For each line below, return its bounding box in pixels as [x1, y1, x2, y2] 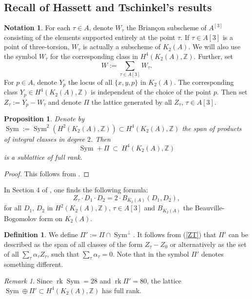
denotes [201, 248, 224, 259]
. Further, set [194, 51, 233, 61]
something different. [4, 259, 63, 269]
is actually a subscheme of [82, 41, 161, 52]
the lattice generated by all [91, 96, 172, 107]
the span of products [182, 123, 242, 133]
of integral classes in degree [4, 133, 85, 144]
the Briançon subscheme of [126, 22, 207, 33]
